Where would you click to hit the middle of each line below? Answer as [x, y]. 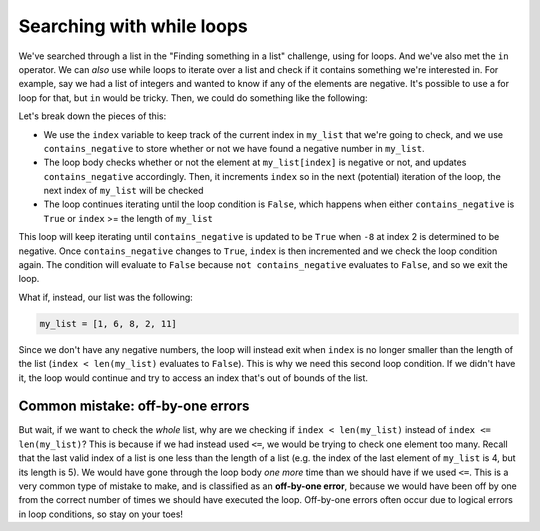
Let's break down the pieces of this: [92, 116]
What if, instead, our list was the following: [106, 297]
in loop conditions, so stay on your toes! [101, 514]
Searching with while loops [133, 26]
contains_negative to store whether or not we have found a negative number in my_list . [234, 148]
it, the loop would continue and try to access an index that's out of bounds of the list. [193, 377]
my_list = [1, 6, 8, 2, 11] [108, 323]
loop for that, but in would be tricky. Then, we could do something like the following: [193, 97]
